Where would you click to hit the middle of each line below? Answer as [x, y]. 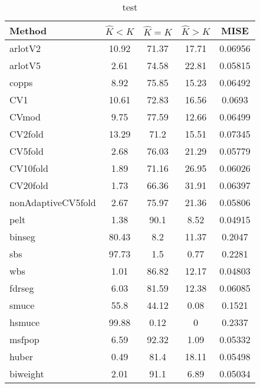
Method [28, 30]
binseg [22, 237]
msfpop [24, 339]
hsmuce [25, 322]
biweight [27, 374]
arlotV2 [25, 48]
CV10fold [29, 168]
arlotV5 [25, 65]
